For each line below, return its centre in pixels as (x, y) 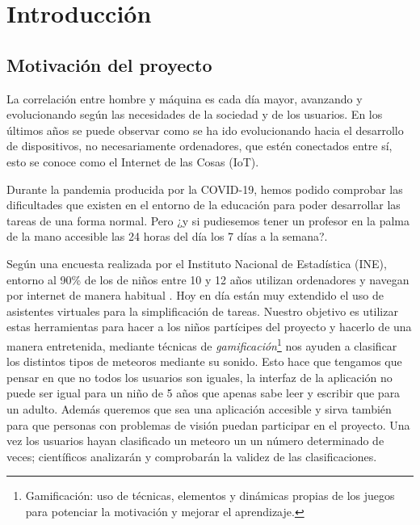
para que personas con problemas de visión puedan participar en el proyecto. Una (208, 424)
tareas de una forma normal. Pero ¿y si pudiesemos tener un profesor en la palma (208, 220)
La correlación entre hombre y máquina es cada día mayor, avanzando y (185, 98)
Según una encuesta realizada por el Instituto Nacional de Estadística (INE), (197, 263)
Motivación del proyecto (109, 64)
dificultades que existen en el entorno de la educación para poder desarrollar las (204, 205)
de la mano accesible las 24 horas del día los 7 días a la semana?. (167, 236)
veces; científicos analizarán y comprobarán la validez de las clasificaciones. (192, 456)
